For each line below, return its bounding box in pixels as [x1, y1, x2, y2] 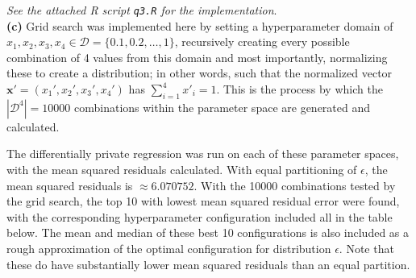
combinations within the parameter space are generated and [73, 98, 371, 115]
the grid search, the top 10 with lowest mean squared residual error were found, [6, 193, 400, 210]
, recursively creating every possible [174, 33, 350, 50]
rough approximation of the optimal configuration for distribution [6, 239, 331, 256]
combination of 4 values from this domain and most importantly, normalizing [6, 48, 388, 65]
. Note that [339, 239, 394, 256]
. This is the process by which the [216, 81, 383, 98]
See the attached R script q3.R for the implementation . [6, 2, 277, 18]
